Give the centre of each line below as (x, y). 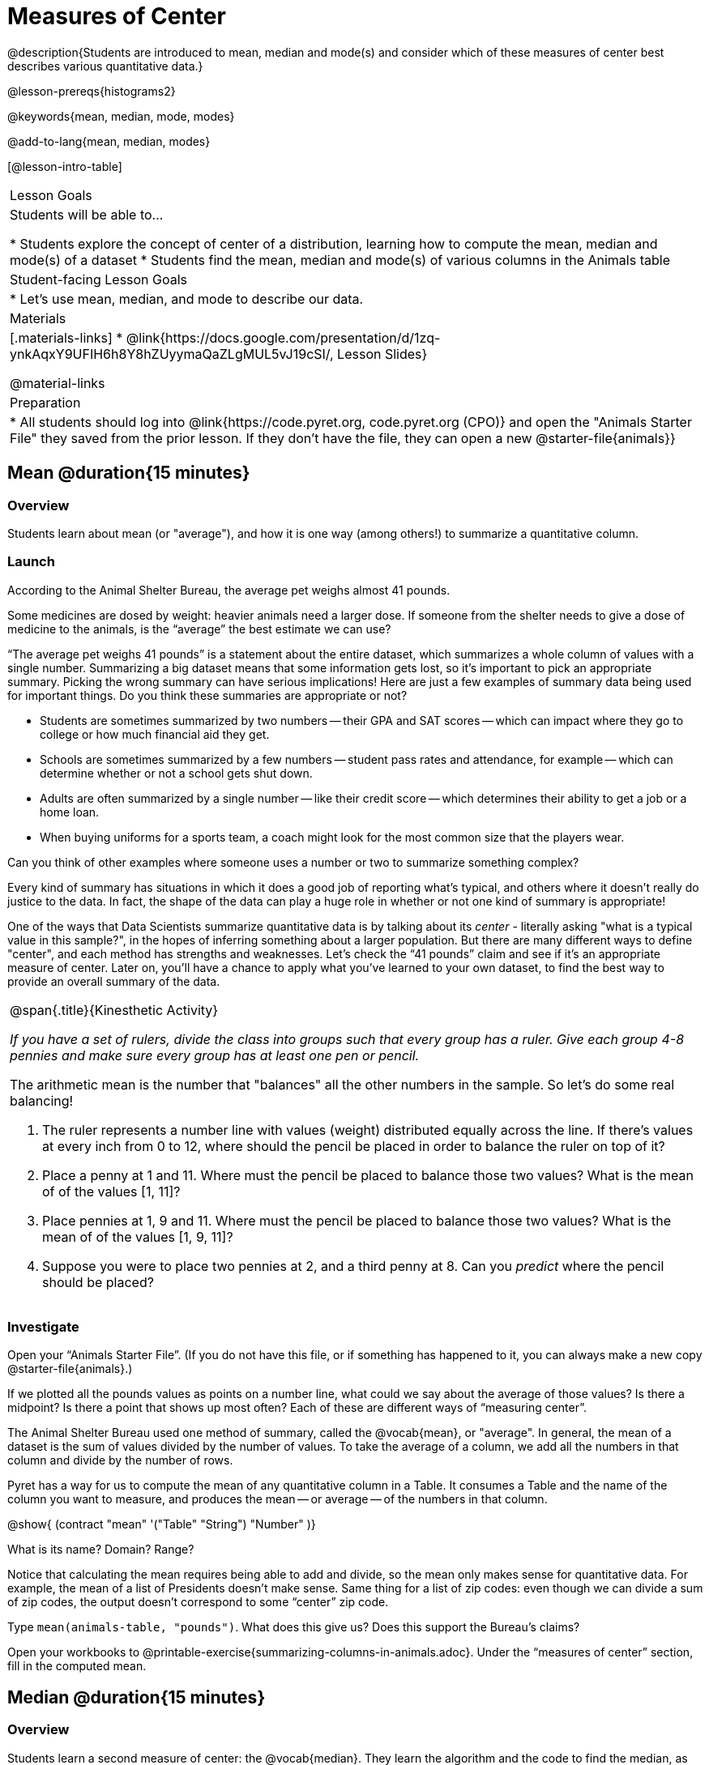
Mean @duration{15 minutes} (129, 473)
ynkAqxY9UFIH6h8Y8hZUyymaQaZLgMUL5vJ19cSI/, (172, 354)
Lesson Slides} (382, 354)
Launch (31, 562)
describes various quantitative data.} (105, 66)
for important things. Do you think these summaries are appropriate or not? (207, 695)
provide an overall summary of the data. (114, 981)
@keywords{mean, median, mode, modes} (121, 116)
